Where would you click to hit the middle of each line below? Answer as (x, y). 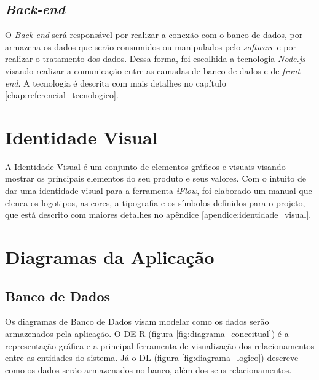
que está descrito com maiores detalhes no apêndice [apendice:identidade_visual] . (158, 215)
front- (293, 70)
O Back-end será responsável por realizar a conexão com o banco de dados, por (154, 35)
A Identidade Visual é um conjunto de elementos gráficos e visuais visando (145, 166)
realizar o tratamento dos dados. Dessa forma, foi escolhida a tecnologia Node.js (155, 59)
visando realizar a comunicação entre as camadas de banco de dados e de (142, 70)
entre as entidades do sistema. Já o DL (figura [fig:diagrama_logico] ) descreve (152, 358)
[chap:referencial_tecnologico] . (62, 95)
